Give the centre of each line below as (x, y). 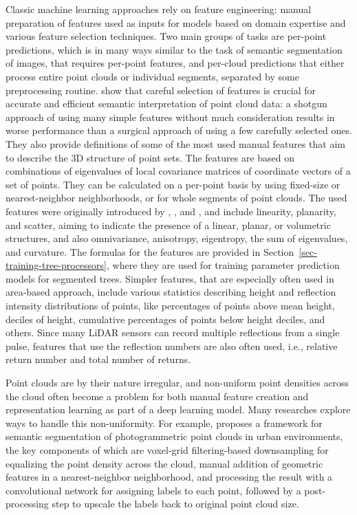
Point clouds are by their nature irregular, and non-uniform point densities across (177, 383)
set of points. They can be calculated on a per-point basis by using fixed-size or (173, 184)
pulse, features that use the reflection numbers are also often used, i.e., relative (172, 346)
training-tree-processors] (56, 265)
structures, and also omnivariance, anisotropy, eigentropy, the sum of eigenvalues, (177, 238)
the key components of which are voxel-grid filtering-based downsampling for (167, 450)
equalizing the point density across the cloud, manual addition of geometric (164, 463)
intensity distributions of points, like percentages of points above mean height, (170, 306)
